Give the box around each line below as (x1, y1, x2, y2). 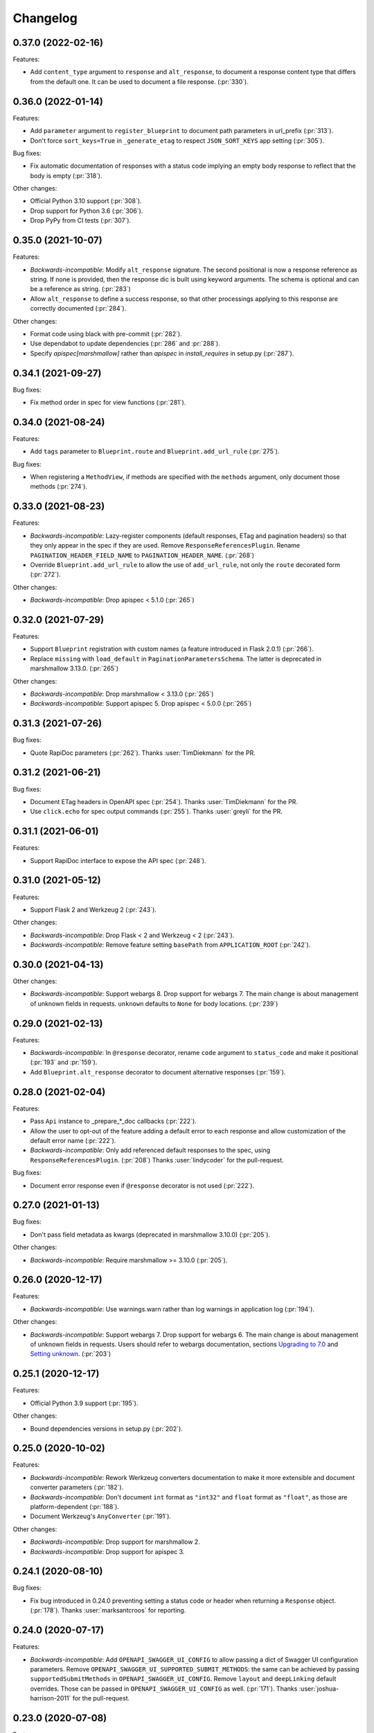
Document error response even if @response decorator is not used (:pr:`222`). (30, 1181, 255, 1190)
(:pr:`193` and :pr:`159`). (30, 1058, 98, 1067)
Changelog (12, 10, 78, 26)
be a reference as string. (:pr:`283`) (30, 285, 131, 293)
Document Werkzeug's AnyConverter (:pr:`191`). (30, 1512, 171, 1521)
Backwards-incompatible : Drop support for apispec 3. (30, 1547, 185, 1556)
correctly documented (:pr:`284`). (30, 304, 127, 313)
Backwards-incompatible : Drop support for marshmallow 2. (30, 1538, 200, 1546)
